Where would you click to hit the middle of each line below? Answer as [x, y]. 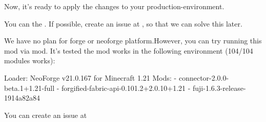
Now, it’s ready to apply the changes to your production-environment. [114, 6]
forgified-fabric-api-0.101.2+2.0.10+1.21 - [126, 88]
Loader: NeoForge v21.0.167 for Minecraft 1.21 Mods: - [90, 77]
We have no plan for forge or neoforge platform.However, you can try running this [133, 41]
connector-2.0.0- [204, 77]
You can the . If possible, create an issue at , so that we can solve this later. [123, 23]
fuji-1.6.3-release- [219, 88]
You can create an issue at [46, 115]
